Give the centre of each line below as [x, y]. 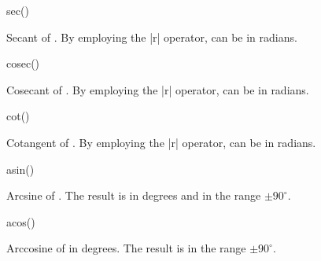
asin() [20, 169]
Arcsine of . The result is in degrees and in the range [134, 195]
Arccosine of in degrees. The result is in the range [126, 248]
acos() [21, 221]
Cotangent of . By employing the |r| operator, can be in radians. [161, 142]
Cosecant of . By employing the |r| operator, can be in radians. [158, 89]
